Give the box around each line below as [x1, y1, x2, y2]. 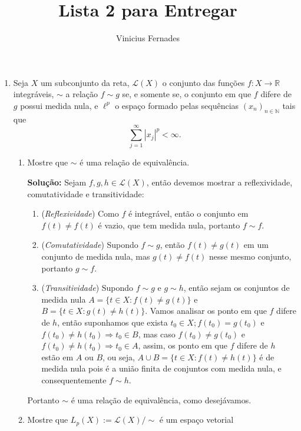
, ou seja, [102, 350, 135, 363]
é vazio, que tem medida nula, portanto [98, 218, 240, 231]
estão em [41, 350, 74, 363]
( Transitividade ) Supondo [41, 281, 134, 294]
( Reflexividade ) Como [41, 207, 119, 220]
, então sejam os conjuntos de [183, 281, 290, 294]
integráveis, [13, 88, 54, 100]
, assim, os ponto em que [138, 339, 227, 352]
